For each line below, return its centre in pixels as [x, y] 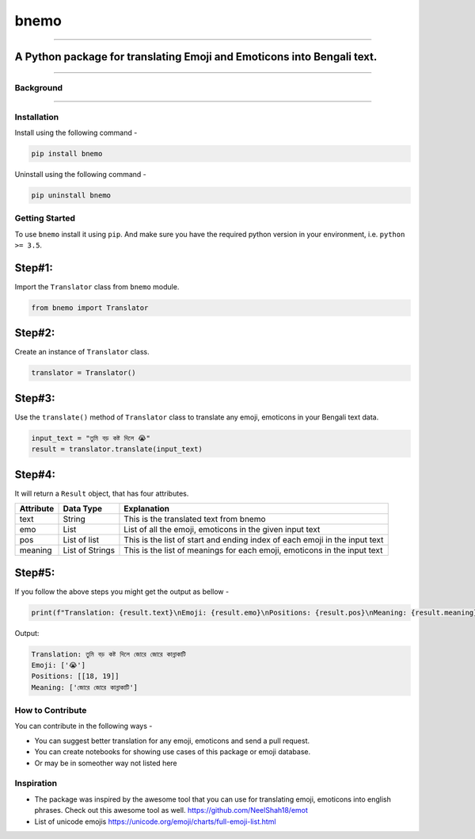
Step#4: [35, 475]
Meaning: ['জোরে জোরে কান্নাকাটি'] [85, 687]
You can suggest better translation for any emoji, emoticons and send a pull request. [172, 741]
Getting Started [45, 218]
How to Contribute [51, 711]
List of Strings [89, 550]
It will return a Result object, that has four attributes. [102, 493]
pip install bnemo [67, 153]
